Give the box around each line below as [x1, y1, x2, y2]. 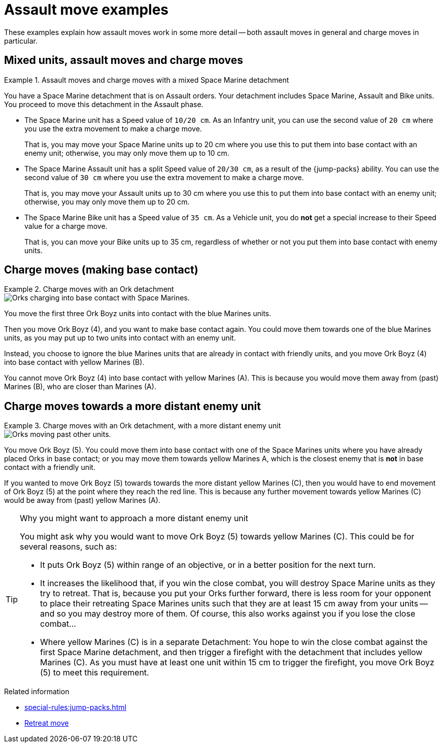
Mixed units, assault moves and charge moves [4, 54, 244, 67]
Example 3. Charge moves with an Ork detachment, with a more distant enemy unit [4, 421, 281, 430]
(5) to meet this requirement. [40, 667, 149, 678]
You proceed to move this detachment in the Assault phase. [4, 99, 203, 109]
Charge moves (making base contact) [4, 263, 198, 277]
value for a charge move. [24, 221, 108, 230]
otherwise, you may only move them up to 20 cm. [24, 197, 190, 206]
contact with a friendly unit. [4, 463, 95, 472]
